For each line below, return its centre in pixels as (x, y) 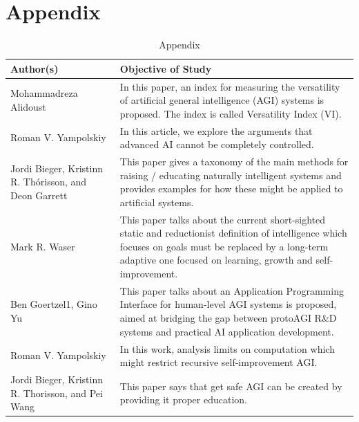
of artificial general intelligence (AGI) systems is (222, 100)
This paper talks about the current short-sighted (223, 219)
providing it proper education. (183, 400)
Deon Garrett (39, 195)
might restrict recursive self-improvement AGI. (219, 362)
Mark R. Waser (43, 246)
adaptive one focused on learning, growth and (216, 260)
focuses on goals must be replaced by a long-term (224, 246)
